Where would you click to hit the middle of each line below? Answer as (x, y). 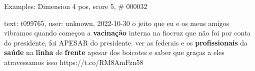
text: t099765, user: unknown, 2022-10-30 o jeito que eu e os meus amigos (117, 23)
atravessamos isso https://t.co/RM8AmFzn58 (74, 62)
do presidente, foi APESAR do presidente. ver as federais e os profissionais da (126, 42)
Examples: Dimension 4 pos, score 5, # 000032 (76, 6)
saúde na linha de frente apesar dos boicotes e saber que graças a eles (114, 52)
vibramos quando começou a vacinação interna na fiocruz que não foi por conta (127, 33)
